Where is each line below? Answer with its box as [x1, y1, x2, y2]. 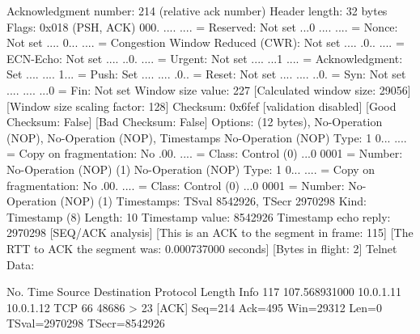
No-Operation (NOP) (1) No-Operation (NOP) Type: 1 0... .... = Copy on [6, 160, 375, 177]
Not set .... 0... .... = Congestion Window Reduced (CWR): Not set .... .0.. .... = [6, 34, 405, 51]
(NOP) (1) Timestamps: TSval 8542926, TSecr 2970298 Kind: [60, 192, 367, 209]
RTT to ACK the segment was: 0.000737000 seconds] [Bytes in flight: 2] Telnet [6, 239, 397, 256]
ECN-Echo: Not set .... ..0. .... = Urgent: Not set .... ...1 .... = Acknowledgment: [6, 49, 403, 66]
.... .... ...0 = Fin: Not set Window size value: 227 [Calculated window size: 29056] [6, 81, 411, 98]
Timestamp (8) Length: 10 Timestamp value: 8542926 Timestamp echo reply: [6, 208, 391, 225]
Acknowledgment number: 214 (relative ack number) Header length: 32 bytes [6, 2, 388, 19]
